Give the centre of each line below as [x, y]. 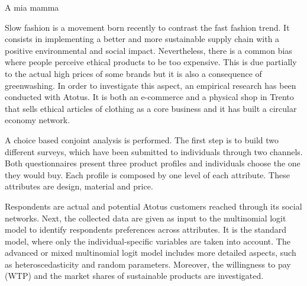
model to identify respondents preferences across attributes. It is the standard [146, 229]
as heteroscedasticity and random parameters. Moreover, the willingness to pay [148, 264]
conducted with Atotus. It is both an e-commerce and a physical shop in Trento [149, 97]
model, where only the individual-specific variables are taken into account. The [148, 241]
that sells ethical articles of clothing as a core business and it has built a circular [151, 108]
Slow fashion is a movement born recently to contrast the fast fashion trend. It [147, 27]
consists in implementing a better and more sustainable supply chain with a [142, 39]
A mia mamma [32, 7]
